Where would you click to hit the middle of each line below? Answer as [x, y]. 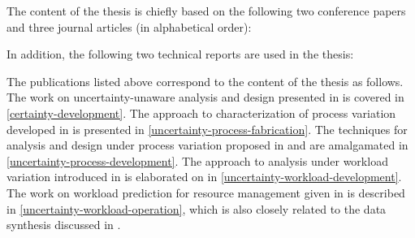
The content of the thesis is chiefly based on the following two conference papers [206, 11]
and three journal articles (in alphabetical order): [129, 26]
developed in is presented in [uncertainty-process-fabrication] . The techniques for [207, 129]
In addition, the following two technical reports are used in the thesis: [180, 54]
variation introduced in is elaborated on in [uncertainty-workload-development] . [204, 177]
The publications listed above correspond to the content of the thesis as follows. [205, 81]
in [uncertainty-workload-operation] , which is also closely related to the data [197, 208]
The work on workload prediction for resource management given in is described [206, 192]
